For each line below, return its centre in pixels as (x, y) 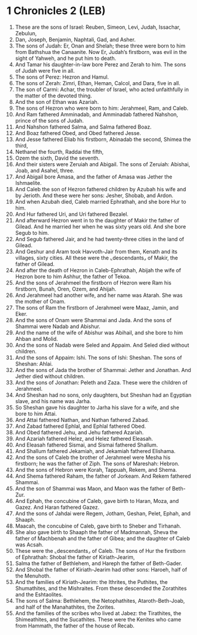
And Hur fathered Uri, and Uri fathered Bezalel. (72, 214)
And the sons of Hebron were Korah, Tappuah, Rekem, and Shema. (96, 470)
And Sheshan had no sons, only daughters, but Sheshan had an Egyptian (103, 395)
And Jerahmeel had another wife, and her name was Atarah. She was (99, 295)
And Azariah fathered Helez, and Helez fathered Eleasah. (84, 438)
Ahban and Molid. (36, 339)
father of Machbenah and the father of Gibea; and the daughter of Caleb (102, 538)
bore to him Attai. (36, 413)
